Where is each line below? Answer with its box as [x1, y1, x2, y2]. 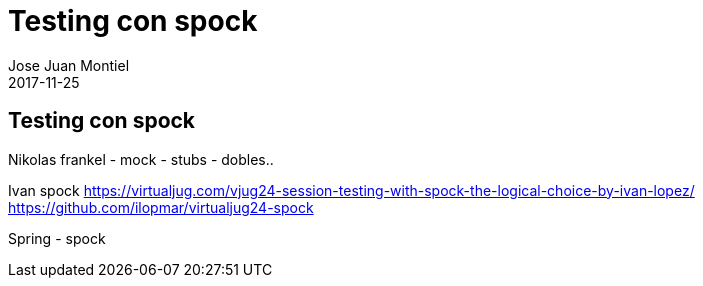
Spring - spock [8, 229, 106, 247]
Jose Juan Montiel [8, 56, 130, 74]
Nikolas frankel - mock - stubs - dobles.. [8, 150, 274, 168]
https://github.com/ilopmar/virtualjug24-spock [8, 198, 314, 216]
